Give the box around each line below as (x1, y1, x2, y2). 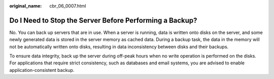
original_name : (9, 3, 42, 9)
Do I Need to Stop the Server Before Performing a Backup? (9, 16, 197, 25)
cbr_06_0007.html (49, 3, 86, 9)
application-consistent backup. (9, 67, 75, 73)
